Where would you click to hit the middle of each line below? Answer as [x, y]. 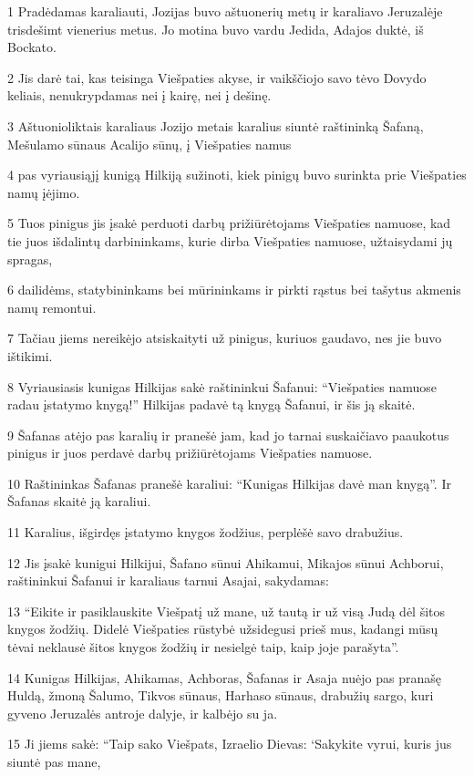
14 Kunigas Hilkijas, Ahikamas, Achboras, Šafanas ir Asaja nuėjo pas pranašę [224, 677]
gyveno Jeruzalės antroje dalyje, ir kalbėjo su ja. [143, 713]
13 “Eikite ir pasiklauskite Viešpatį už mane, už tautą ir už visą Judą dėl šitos [227, 611]
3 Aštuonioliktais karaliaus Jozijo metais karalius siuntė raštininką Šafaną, [216, 125]
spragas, [30, 259]
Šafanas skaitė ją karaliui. [79, 501]
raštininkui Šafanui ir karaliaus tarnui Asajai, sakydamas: [168, 580]
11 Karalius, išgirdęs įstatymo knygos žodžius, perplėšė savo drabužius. [206, 532]
